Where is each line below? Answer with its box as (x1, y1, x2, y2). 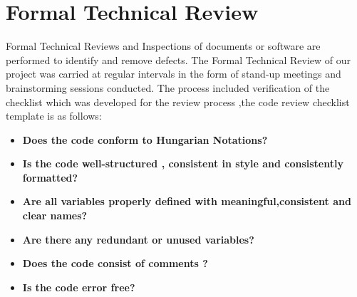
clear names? (22, 208, 88, 223)
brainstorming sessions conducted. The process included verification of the (6, 80, 330, 95)
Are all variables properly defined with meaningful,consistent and (22, 194, 351, 209)
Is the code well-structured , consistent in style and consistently (22, 156, 343, 171)
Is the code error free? (22, 279, 135, 294)
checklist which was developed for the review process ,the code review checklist (6, 94, 350, 109)
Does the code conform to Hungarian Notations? (22, 132, 268, 147)
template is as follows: (6, 108, 102, 123)
